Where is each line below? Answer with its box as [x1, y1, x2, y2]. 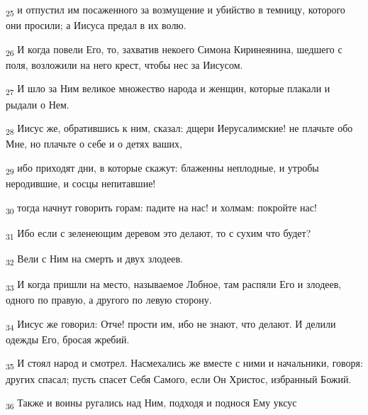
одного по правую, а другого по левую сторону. [6, 292, 212, 307]
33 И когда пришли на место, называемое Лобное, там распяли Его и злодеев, [6, 276, 342, 293]
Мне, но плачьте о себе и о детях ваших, [6, 136, 182, 151]
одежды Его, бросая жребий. [6, 331, 130, 346]
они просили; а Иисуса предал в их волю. [6, 18, 186, 33]
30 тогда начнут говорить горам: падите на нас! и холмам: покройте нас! [6, 199, 317, 216]
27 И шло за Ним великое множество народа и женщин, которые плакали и [6, 81, 330, 98]
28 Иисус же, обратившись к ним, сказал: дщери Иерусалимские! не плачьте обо [6, 121, 353, 137]
